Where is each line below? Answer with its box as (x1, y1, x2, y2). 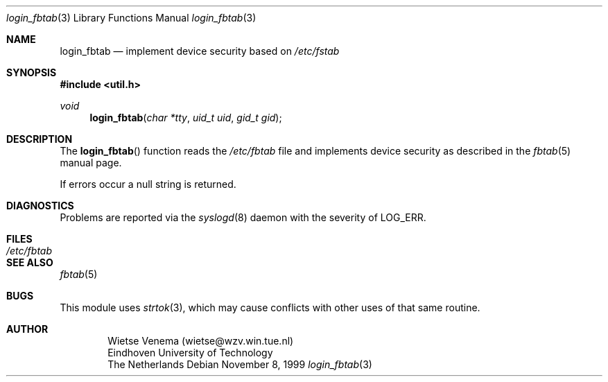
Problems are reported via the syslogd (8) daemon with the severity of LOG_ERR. (60, 211, 426, 223)
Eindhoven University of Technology (107, 347, 273, 358)
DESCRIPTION (6, 133, 73, 145)
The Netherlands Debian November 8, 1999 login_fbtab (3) (107, 358, 372, 370)
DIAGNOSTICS (6, 200, 74, 211)
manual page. (60, 157, 122, 168)
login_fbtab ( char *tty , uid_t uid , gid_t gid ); (89, 112, 282, 123)
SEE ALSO (6, 257, 53, 268)
